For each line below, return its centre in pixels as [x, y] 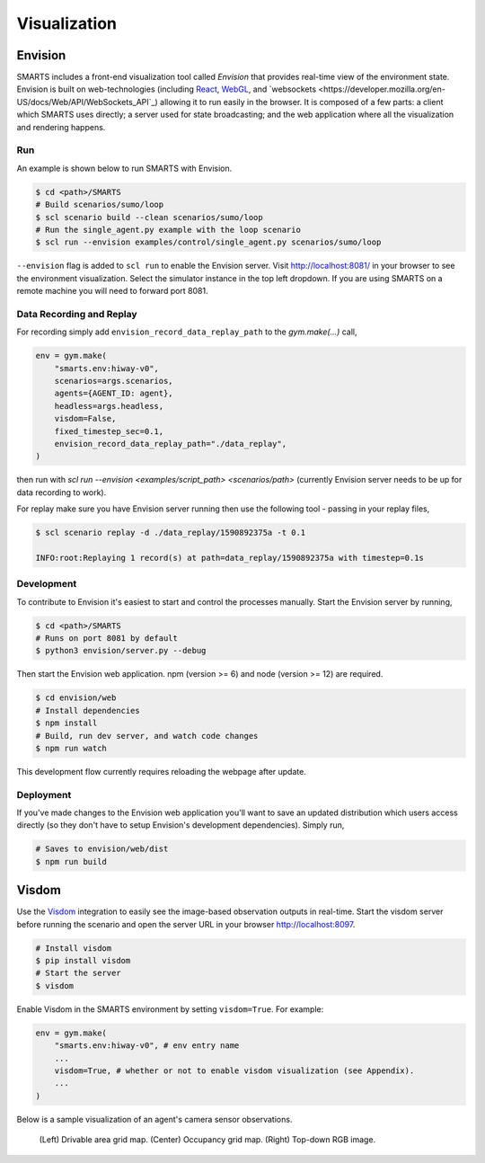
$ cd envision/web [76, 698]
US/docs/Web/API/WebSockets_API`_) [88, 102]
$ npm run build [71, 861]
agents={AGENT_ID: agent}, [114, 394]
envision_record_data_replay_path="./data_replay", [171, 444]
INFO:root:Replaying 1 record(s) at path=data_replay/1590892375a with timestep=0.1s [229, 558]
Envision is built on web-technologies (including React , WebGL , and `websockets [167, 89]
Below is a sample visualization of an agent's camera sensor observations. [154, 1119]
